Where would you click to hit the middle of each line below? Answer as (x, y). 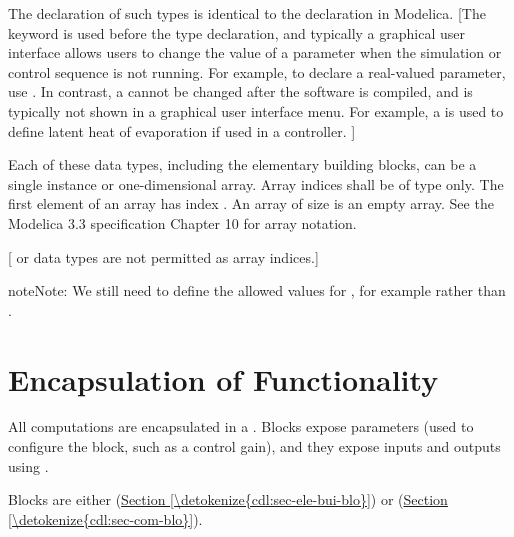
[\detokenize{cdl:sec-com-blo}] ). (105, 518)
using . (28, 465)
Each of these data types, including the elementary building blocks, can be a (242, 164)
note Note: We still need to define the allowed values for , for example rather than (257, 290)
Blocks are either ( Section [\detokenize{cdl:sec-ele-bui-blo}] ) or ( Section (228, 499)
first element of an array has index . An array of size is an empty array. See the (251, 203)
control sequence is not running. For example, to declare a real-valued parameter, (257, 71)
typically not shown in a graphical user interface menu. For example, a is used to (256, 110)
